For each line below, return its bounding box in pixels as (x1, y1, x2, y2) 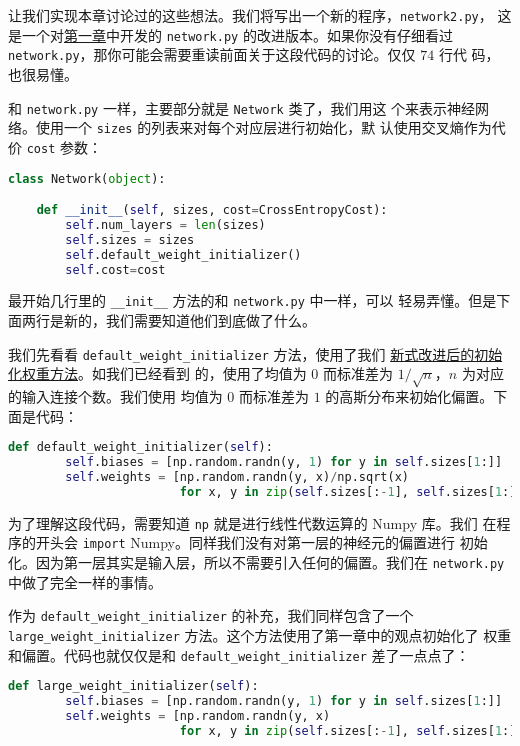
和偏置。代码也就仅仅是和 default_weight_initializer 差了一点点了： (8, 644, 470, 665)
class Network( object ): (8, 171, 166, 186)
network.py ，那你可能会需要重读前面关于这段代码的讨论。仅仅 (8, 44, 416, 65)
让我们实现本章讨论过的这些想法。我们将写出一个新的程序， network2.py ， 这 (8, 5, 512, 25)
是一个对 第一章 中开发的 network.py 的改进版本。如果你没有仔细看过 (8, 24, 453, 45)
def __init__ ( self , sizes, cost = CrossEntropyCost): (36, 203, 388, 218)
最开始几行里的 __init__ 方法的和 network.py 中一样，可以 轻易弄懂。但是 (8, 290, 497, 311)
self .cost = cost (65, 262, 166, 277)
